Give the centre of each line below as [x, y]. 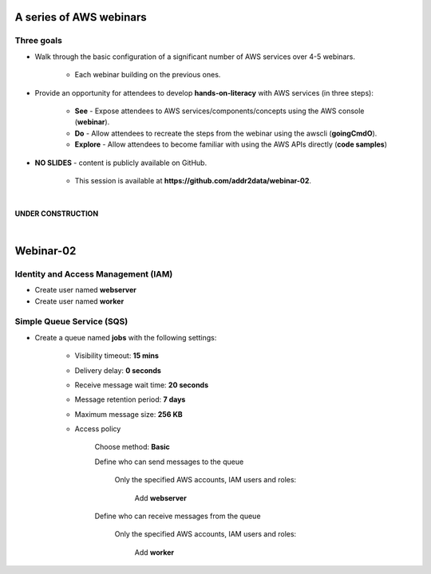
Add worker [154, 552]
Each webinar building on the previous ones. [148, 75]
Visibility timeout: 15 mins [117, 356]
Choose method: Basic [132, 447]
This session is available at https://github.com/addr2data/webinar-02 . [193, 180]
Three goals [39, 41]
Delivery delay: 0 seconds [118, 370]
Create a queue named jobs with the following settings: [126, 337]
